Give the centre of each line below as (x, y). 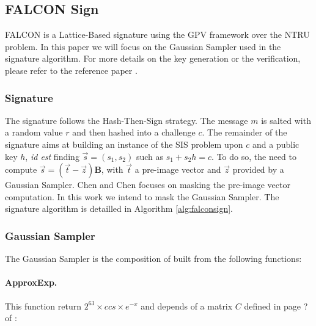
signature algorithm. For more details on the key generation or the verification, (153, 58)
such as (149, 156)
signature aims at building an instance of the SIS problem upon (124, 144)
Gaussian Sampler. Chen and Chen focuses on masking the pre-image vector (148, 185)
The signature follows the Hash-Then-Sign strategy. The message (127, 120)
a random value (34, 132)
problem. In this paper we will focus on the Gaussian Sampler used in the (143, 46)
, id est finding (52, 156)
